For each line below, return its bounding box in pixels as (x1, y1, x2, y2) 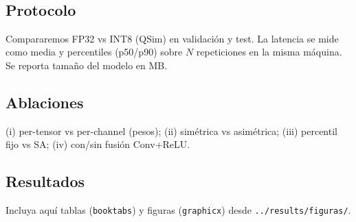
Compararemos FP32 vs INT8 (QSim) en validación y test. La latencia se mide (5, 31, 339, 45)
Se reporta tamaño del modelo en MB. (5, 58, 168, 72)
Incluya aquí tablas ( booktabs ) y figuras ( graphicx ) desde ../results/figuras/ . (5, 203, 351, 217)
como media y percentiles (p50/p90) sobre (5, 45, 183, 59)
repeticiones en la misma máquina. (196, 45, 342, 59)
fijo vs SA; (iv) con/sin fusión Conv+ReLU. (5, 137, 190, 151)
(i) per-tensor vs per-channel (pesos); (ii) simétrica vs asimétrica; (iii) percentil (5, 123, 337, 138)
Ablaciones (5, 91, 84, 112)
